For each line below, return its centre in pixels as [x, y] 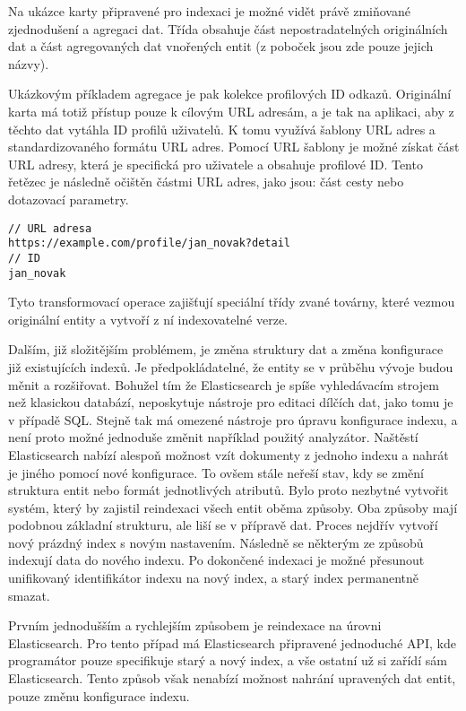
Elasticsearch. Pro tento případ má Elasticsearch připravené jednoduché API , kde [232, 642]
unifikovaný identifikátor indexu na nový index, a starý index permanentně [213, 578]
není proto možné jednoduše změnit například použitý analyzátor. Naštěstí [213, 437]
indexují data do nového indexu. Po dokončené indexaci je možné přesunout [216, 560]
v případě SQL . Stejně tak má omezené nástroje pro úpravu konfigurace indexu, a [233, 419]
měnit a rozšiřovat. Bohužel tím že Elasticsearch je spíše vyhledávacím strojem [224, 384]
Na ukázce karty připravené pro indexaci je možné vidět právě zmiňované [209, 11]
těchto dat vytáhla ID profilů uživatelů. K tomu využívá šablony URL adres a [222, 129]
